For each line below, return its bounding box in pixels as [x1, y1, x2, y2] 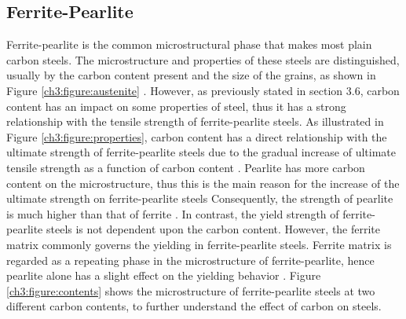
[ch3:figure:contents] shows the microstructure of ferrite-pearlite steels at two [6, 282, 375, 299]
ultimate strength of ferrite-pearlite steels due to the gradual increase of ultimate [6, 144, 396, 160]
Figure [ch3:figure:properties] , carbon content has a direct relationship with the [6, 128, 387, 145]
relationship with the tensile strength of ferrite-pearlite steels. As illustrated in [6, 113, 384, 130]
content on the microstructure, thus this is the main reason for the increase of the [6, 174, 400, 191]
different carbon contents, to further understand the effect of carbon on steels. [6, 298, 382, 314]
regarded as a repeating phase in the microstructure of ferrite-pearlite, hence [6, 251, 375, 268]
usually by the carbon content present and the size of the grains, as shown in [6, 67, 376, 83]
